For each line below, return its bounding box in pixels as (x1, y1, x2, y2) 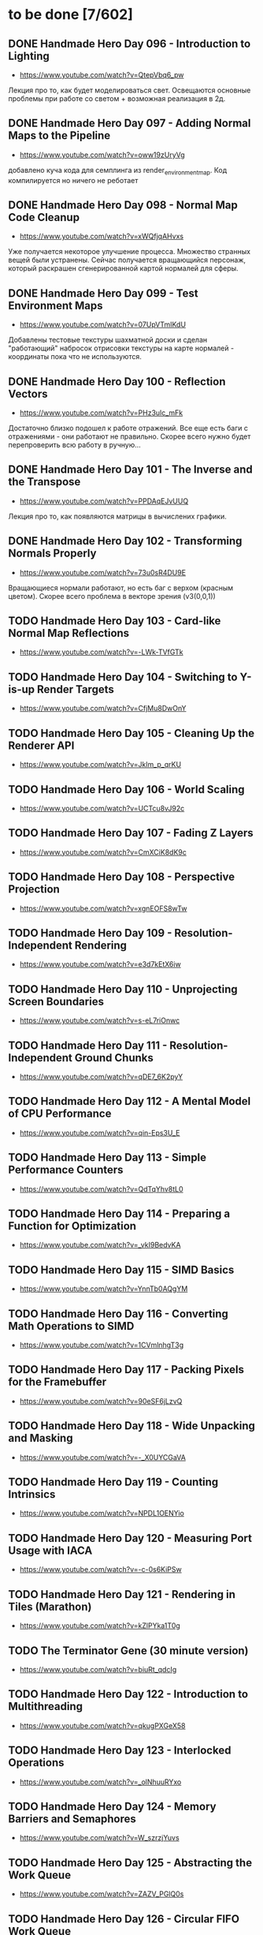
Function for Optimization (8, 1219, 136, 1233)
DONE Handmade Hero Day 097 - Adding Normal (8, 117, 251, 130)
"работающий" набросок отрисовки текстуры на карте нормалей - (8, 343, 235, 353)
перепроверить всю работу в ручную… (8, 440, 142, 450)
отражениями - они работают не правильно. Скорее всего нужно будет (8, 432, 251, 441)
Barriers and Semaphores (8, 1812, 136, 1825)
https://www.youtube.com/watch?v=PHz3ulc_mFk (19, 408, 183, 417)
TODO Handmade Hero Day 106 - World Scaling (8, 783, 246, 796)
